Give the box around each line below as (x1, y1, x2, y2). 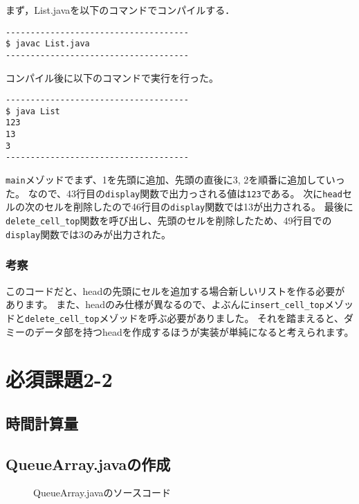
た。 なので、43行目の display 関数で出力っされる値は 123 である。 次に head (6, 186, 342, 200)
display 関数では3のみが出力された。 (6, 226, 172, 241)
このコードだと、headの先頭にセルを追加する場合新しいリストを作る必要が (6, 283, 345, 298)
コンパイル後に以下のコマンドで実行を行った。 (6, 70, 219, 84)
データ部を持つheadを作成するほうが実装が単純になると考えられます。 (34, 324, 354, 339)
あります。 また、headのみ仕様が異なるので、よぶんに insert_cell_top (6, 297, 324, 312)
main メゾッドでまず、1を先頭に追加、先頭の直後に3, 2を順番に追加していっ (6, 172, 345, 187)
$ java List (6, 106, 60, 116)
